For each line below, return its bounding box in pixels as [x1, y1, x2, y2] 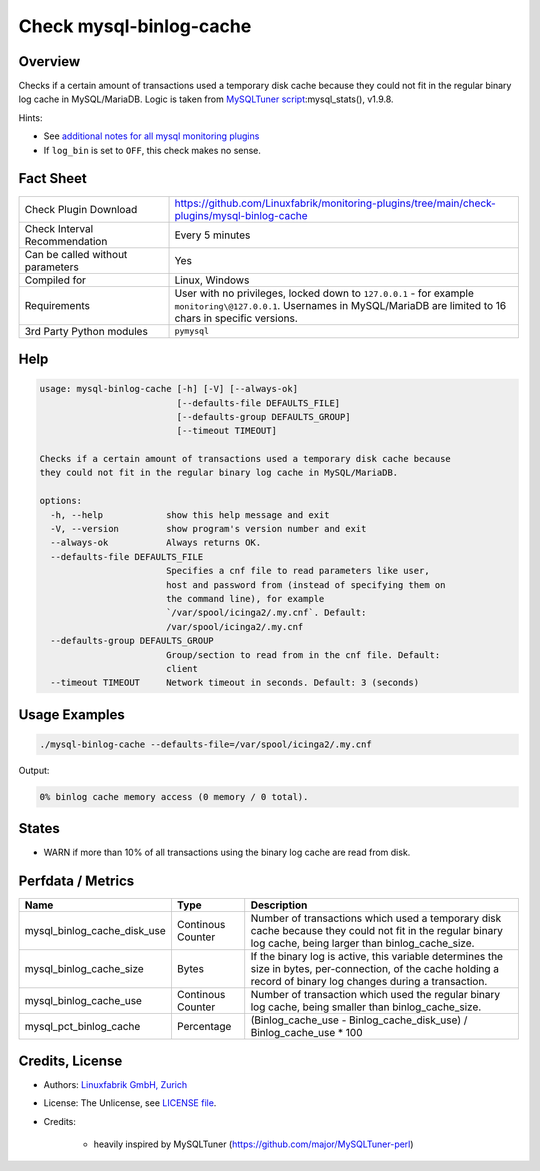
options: [39, 495, 83, 507]
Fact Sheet [18, 170, 87, 187]
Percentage [176, 1020, 232, 1034]
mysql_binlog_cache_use [24, 994, 142, 1008]
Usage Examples [18, 706, 125, 723]
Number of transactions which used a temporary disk [250, 911, 502, 925]
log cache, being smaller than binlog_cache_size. [250, 1000, 482, 1014]
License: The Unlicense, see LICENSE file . [43, 1097, 217, 1109]
